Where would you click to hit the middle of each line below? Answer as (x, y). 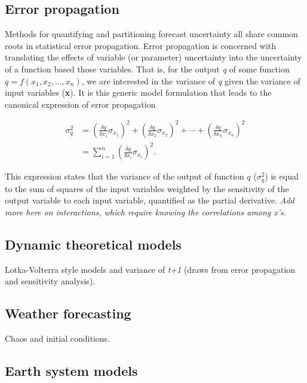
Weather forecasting (68, 313)
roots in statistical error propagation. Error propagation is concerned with (141, 45)
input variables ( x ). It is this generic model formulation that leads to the (138, 92)
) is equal (282, 176)
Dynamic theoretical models (93, 244)
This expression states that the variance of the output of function (125, 176)
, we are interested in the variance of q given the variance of (191, 80)
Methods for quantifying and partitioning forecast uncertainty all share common (151, 34)
